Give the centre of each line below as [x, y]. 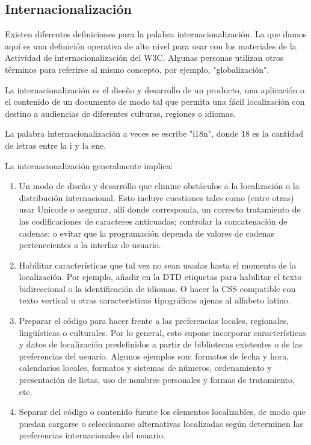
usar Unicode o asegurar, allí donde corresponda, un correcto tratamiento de [160, 209]
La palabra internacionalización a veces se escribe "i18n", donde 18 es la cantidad [154, 133]
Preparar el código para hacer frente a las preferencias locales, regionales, [154, 321]
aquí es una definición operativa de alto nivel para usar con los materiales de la [151, 45]
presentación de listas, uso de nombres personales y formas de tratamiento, [157, 380]
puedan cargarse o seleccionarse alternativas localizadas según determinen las [161, 423]
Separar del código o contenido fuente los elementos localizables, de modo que [162, 412]
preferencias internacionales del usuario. [92, 435]
